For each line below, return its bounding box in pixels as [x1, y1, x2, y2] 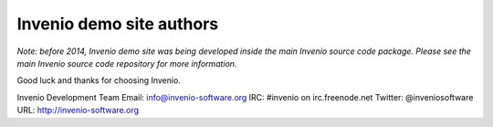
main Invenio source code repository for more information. [16, 58, 237, 69]
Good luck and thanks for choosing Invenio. [16, 75, 182, 86]
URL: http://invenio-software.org [16, 105, 140, 116]
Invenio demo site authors [16, 14, 219, 34]
